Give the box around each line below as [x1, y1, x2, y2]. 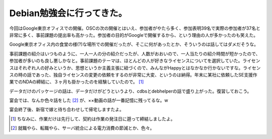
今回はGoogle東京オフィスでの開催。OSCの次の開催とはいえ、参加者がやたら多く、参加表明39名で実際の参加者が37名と [9, 25, 260, 31]
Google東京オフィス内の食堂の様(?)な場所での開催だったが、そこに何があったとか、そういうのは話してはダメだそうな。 [9, 41, 259, 47]
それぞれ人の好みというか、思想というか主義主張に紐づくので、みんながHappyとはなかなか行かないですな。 [18, 64, 243, 71]
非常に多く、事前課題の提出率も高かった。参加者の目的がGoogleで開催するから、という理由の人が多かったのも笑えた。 [9, 32, 258, 38]
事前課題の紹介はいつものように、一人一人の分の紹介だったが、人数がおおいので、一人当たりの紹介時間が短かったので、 [9, 50, 260, 56]
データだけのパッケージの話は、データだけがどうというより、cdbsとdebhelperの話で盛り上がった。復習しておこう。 [9, 88, 252, 94]
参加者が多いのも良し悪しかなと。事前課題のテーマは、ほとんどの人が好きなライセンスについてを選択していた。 [9, 58, 243, 64]
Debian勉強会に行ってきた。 [9, 8, 127, 19]
